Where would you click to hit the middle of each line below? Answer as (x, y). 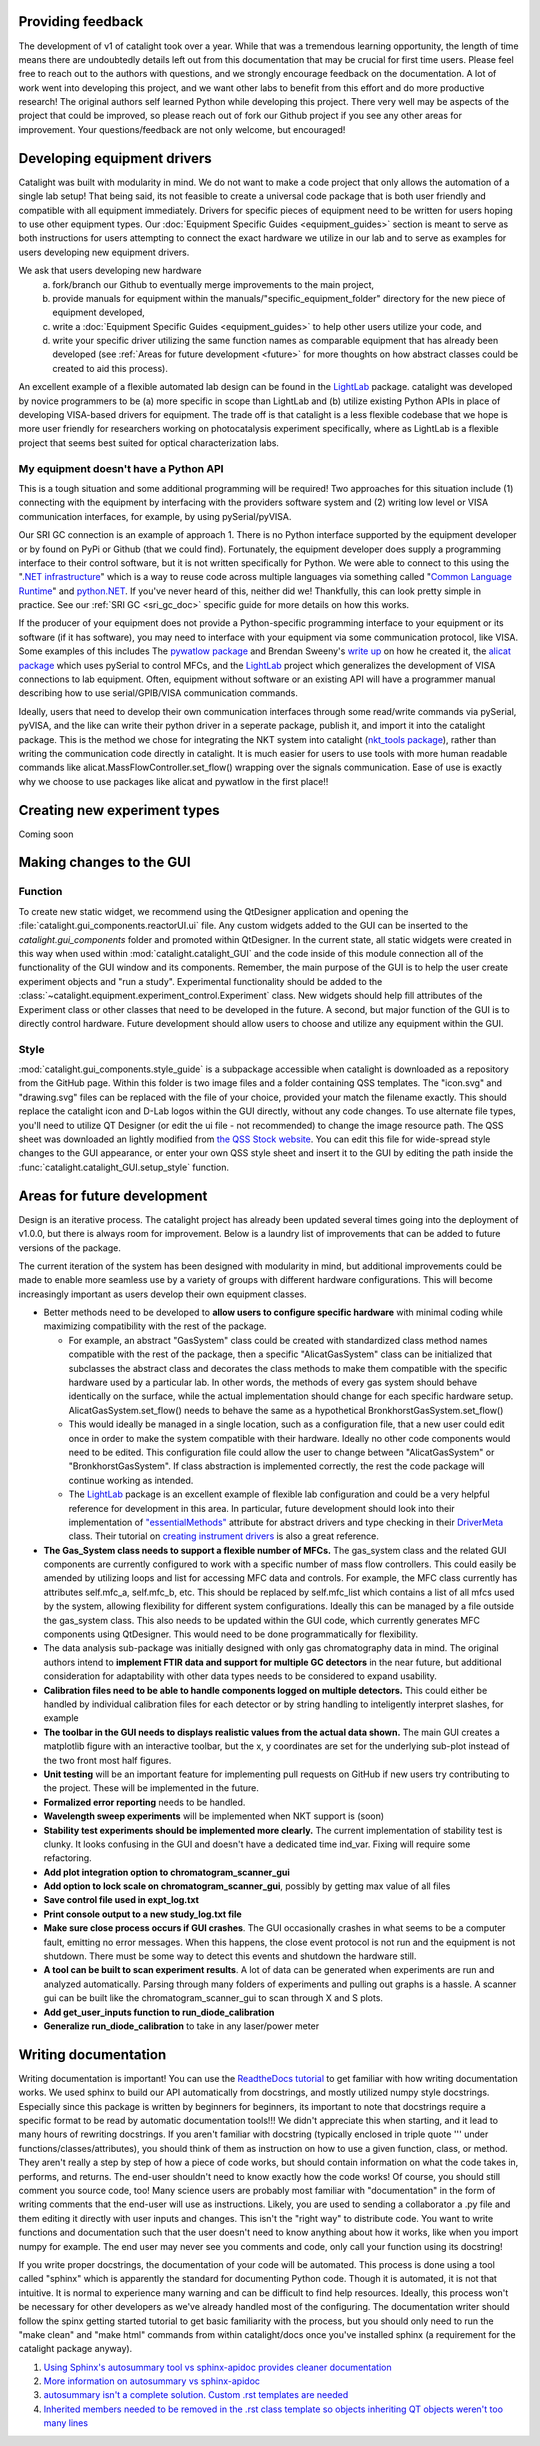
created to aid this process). (110, 368)
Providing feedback (81, 21)
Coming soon (46, 834)
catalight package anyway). (75, 2349)
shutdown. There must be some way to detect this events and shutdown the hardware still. (230, 1956)
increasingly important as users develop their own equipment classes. (162, 1294)
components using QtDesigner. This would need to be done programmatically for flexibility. (231, 1634)
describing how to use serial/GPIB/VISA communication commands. (158, 693)
